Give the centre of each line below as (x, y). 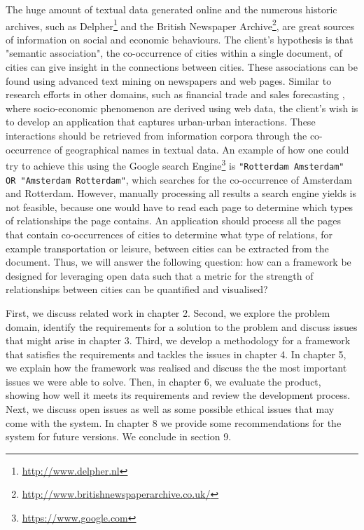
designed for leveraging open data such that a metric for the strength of (160, 275)
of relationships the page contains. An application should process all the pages (173, 220)
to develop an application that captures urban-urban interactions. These (161, 122)
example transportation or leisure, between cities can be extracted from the (167, 248)
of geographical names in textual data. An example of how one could (202, 149)
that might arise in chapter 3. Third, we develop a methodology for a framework (178, 340)
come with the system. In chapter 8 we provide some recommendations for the (174, 422)
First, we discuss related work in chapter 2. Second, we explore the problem (168, 312)
